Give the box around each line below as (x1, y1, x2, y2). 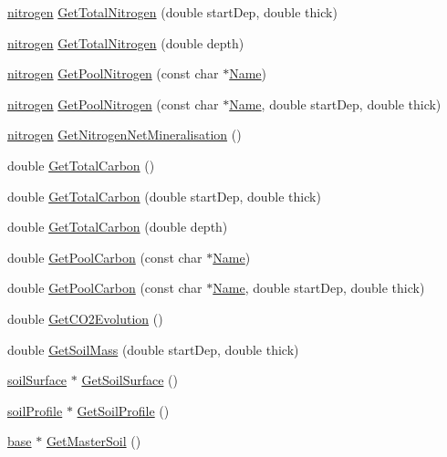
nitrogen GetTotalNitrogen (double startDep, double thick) (7, 3, 338, 21)
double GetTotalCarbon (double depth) (7, 217, 228, 236)
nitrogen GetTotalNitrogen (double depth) (7, 33, 244, 52)
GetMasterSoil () (46, 431, 141, 451)
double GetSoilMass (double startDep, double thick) (7, 339, 299, 358)
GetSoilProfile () (77, 400, 170, 420)
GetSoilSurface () (81, 370, 178, 389)
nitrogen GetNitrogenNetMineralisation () (7, 125, 242, 144)
